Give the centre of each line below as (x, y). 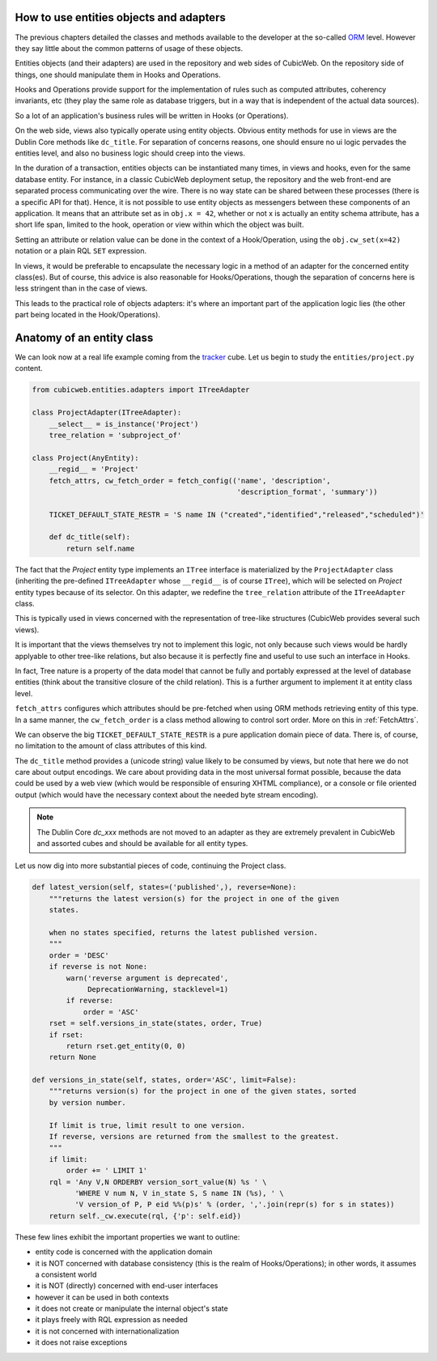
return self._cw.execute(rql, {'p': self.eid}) (145, 1216)
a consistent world (66, 1274)
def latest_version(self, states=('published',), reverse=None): (164, 887)
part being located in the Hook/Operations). (88, 315)
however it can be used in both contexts (102, 1297)
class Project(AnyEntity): (85, 458)
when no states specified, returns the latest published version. (184, 932)
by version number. (88, 1102)
